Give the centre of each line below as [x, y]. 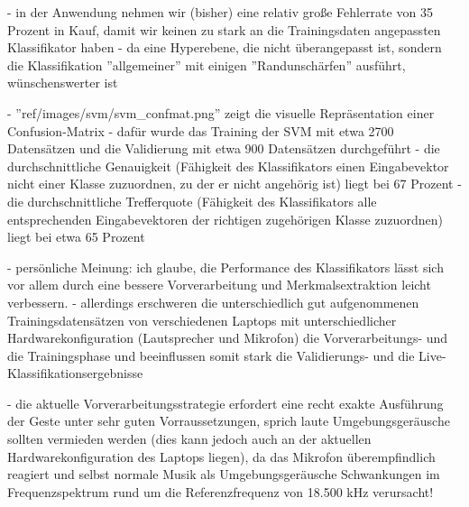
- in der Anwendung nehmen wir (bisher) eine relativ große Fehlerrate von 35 [220, 12]
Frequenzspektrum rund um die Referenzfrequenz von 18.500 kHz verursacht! [221, 491]
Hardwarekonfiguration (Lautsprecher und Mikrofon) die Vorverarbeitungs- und [228, 338]
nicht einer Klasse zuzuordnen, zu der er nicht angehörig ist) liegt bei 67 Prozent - [234, 184]
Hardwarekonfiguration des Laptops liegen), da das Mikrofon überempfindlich [221, 456]
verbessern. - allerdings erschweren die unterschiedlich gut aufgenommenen [213, 302]
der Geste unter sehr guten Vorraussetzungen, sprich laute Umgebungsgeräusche [229, 421]
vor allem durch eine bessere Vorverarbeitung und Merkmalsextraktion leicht [219, 285]
